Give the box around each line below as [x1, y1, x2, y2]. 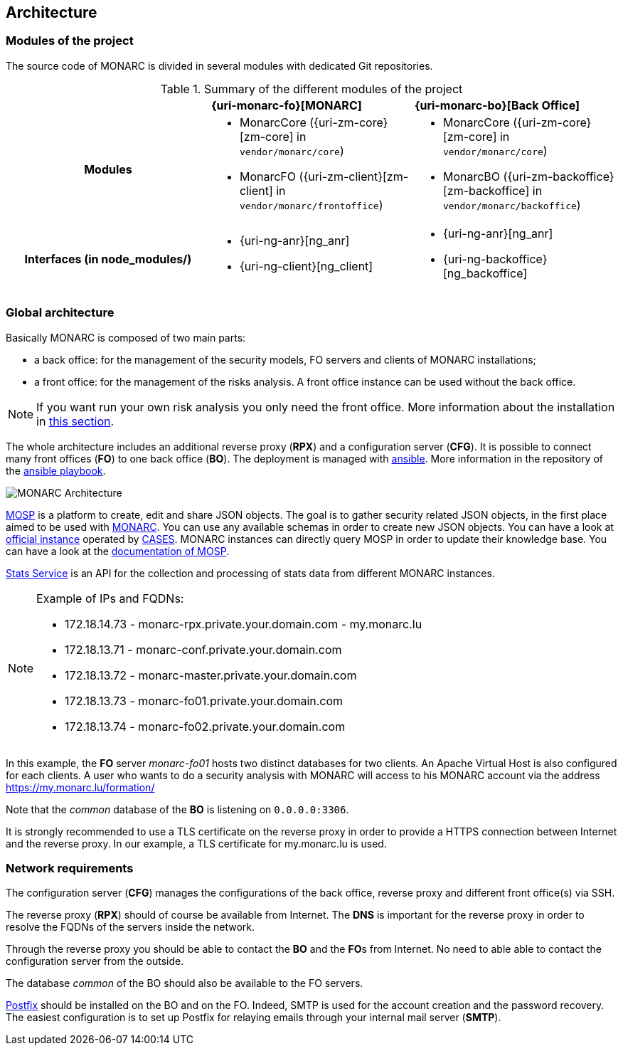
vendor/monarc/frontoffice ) [239, 197, 383, 212]
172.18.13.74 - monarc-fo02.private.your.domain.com [65, 719, 346, 734]
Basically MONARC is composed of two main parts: [6, 331, 246, 344]
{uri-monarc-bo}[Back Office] [414, 97, 580, 112]
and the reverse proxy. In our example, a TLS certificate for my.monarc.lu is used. [6, 837, 387, 850]
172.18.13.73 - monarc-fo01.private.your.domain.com [65, 693, 344, 708]
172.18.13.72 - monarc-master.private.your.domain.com [65, 667, 357, 682]
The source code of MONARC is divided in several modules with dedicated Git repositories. [6, 59, 433, 72]
